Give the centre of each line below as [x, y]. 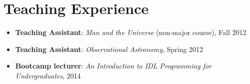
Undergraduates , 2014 [48, 75]
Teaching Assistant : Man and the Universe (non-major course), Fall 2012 [131, 32]
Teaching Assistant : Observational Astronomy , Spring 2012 [109, 49]
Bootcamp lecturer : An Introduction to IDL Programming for [113, 66]
